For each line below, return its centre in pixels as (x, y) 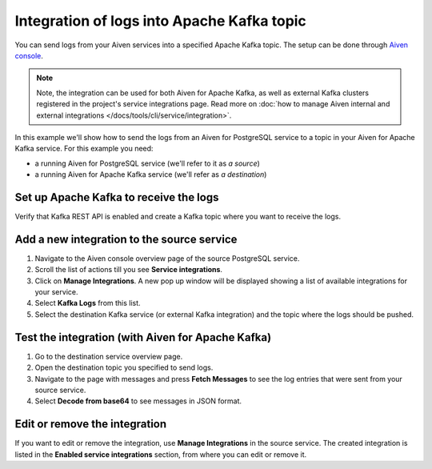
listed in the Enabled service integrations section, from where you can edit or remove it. (161, 454)
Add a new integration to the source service (126, 239)
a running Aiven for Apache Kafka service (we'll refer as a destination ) (151, 174)
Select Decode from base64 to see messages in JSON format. (138, 401)
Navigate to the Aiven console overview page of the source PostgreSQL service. (167, 258)
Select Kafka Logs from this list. (88, 303)
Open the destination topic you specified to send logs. (124, 367)
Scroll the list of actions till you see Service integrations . (129, 270)
